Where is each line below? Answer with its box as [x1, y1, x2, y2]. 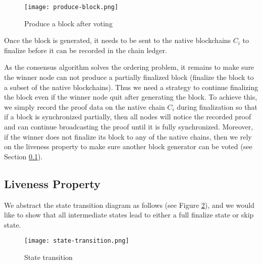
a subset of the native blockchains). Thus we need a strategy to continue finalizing [4, 81, 258, 92]
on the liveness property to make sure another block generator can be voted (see [4, 141, 252, 152]
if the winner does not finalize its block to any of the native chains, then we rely [4, 131, 252, 142]
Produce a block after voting [24, 18, 113, 28]
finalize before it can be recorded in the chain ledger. [4, 45, 167, 55]
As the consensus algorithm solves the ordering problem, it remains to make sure [4, 62, 254, 72]
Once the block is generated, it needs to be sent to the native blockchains [4, 35, 231, 46]
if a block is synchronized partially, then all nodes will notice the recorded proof [4, 111, 251, 122]
